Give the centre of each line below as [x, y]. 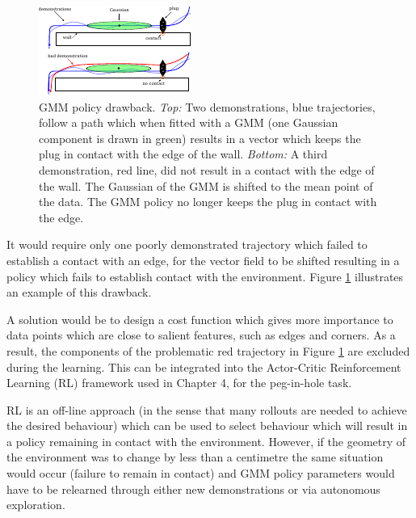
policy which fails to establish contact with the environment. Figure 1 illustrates [205, 276]
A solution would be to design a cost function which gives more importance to [200, 319]
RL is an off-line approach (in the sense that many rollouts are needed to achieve [207, 409]
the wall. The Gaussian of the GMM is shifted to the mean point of [206, 185]
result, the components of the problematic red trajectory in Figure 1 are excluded [208, 350]
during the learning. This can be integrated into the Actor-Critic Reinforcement [204, 366]
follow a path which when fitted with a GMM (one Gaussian [189, 122]
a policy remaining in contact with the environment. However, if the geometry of [206, 441]
